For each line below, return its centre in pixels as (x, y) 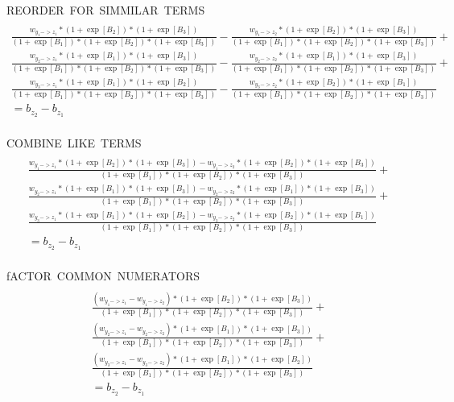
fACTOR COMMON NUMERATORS (103, 276)
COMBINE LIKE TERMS (74, 143)
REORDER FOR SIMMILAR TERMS (106, 10)
